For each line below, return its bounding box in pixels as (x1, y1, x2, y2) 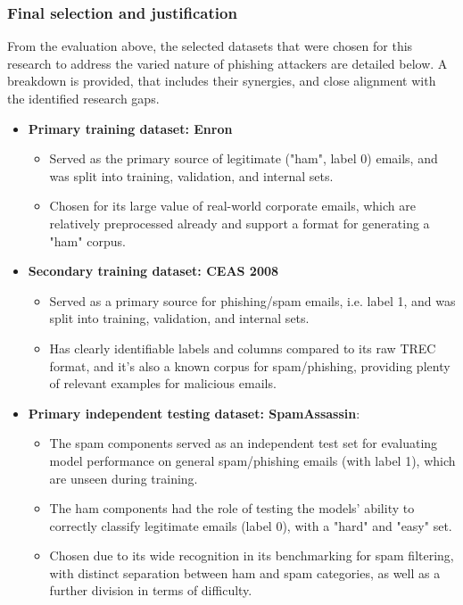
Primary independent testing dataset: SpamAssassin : (28, 403, 360, 422)
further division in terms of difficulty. (49, 581, 252, 600)
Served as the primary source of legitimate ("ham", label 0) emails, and (49, 149, 438, 168)
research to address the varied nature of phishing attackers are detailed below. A (7, 54, 448, 72)
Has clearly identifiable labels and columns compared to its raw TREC (49, 338, 436, 357)
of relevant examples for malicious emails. (49, 374, 277, 393)
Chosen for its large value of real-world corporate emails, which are (49, 196, 416, 215)
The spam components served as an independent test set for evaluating (49, 434, 438, 452)
